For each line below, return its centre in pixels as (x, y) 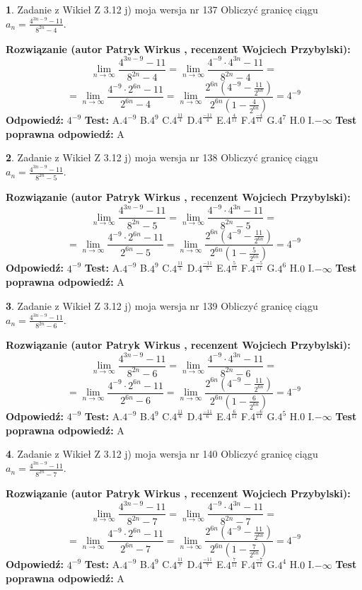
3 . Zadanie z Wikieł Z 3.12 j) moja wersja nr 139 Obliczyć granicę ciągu (162, 305)
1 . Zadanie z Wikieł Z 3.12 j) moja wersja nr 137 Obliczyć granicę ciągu (162, 9)
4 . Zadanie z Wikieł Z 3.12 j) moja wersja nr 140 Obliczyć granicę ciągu (162, 454)
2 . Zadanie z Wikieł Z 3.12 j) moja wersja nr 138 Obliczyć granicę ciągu (162, 157)
